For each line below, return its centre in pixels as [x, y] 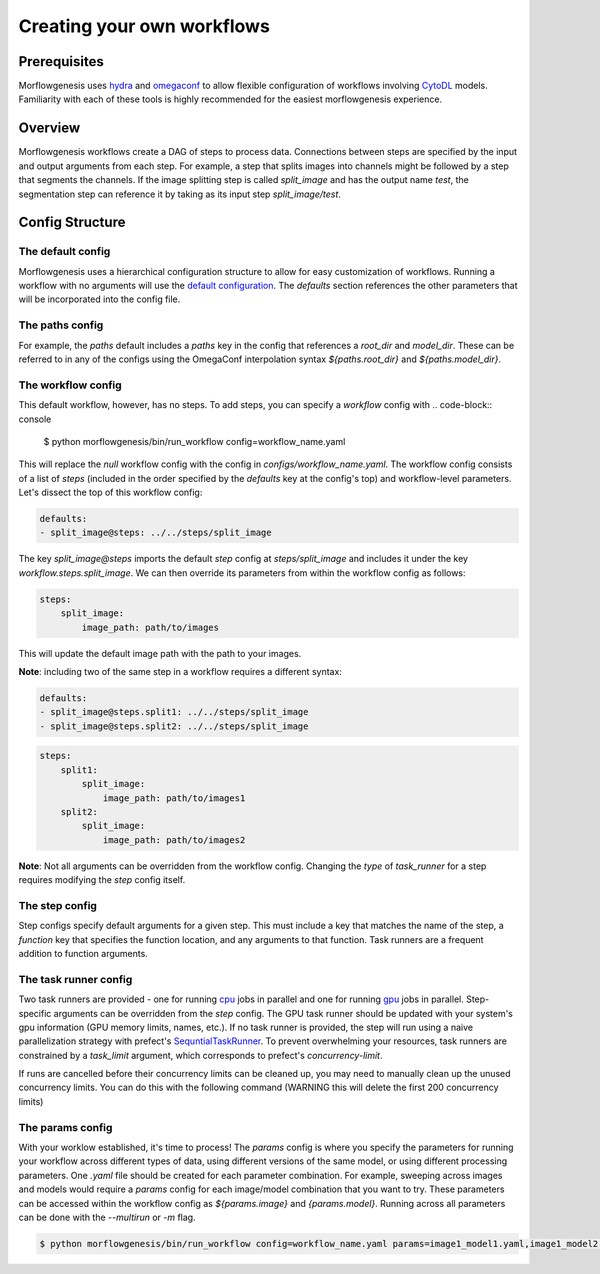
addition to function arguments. [83, 953]
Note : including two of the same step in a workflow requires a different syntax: [180, 671]
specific [35, 1013]
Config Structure [72, 222]
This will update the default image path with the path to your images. [160, 653]
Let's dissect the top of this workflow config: [110, 492]
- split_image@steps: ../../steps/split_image [155, 533]
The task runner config [75, 979]
